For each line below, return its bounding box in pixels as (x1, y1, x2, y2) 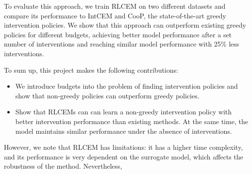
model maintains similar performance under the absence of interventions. (15, 126, 232, 136)
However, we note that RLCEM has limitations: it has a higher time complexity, (4, 142, 243, 152)
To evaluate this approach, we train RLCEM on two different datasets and (4, 1, 226, 11)
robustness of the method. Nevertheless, (4, 161, 122, 171)
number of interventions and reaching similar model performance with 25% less (4, 39, 239, 49)
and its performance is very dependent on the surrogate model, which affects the (4, 151, 243, 161)
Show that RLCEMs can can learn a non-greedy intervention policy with (15, 107, 232, 117)
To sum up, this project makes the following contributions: (4, 64, 178, 75)
